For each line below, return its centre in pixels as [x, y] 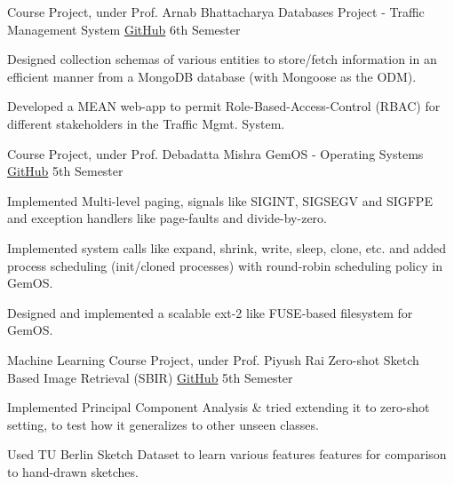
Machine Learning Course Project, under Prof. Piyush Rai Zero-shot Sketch [213, 359]
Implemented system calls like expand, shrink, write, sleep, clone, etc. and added [227, 247]
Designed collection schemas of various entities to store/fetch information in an [222, 59]
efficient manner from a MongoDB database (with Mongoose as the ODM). [212, 76]
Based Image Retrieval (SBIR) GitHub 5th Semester [150, 377]
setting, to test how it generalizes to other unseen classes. [163, 424]
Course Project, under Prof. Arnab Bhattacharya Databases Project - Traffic [216, 12]
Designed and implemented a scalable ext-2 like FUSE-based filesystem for [210, 312]
